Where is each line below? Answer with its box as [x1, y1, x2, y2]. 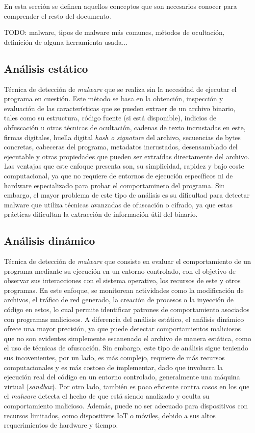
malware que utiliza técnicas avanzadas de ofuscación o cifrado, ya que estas [4, 199, 232, 209]
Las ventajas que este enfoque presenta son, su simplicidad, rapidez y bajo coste [4, 161, 244, 171]
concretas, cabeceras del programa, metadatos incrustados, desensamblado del [4, 142, 238, 152]
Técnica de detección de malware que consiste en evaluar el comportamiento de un [4, 256, 251, 266]
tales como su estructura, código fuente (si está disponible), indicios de [4, 113, 217, 123]
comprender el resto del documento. [4, 10, 111, 21]
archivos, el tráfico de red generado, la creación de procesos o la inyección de [4, 294, 234, 305]
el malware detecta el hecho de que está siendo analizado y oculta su [4, 391, 210, 401]
